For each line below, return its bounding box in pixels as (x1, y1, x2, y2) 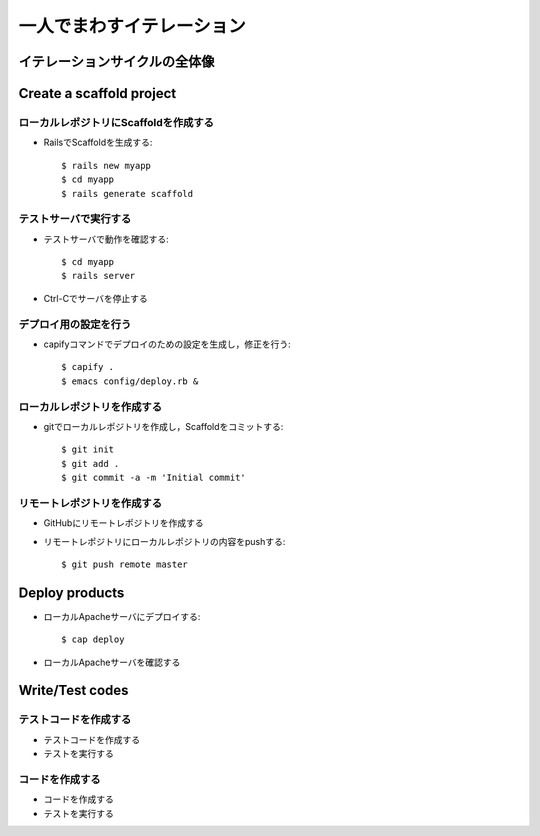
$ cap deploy (61, 634, 125, 645)
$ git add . (61, 458, 120, 469)
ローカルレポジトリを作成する (18, 400, 163, 414)
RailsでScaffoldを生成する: (43, 136, 153, 149)
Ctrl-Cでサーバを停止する (43, 292, 149, 304)
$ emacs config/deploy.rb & (61, 375, 199, 387)
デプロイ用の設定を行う (18, 317, 132, 331)
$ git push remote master (61, 558, 189, 570)
